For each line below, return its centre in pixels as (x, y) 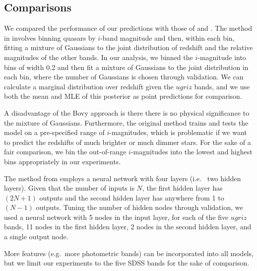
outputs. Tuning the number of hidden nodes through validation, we (139, 207)
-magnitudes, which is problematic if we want (178, 132)
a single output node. (36, 237)
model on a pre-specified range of (54, 132)
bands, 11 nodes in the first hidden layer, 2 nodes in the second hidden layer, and (128, 227)
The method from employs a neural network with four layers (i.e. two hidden (123, 178)
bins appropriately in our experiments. (63, 161)
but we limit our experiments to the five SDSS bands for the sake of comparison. (127, 263)
